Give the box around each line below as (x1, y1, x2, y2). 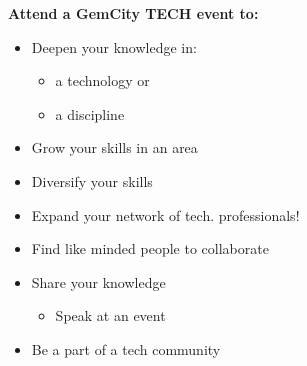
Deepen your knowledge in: (31, 36, 197, 57)
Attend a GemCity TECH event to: (8, 3, 259, 23)
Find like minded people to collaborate (31, 238, 269, 259)
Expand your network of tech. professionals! (31, 204, 300, 225)
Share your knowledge (31, 271, 166, 292)
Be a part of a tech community (31, 338, 221, 359)
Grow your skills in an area (31, 137, 198, 158)
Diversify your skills (31, 170, 153, 191)
